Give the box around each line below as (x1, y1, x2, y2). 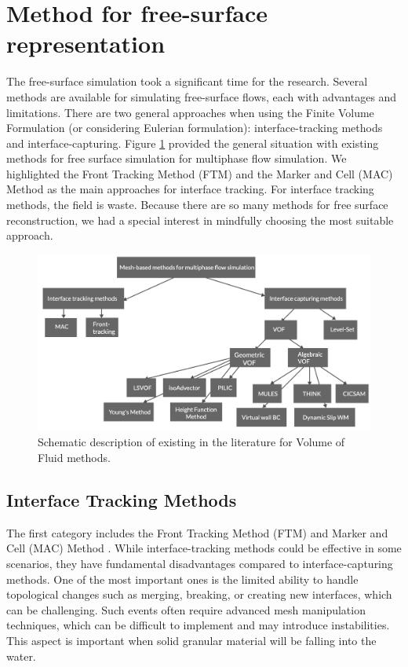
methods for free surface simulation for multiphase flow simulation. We (6, 150, 347, 167)
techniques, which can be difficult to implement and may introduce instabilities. (6, 617, 390, 633)
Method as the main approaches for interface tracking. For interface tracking (6, 181, 374, 197)
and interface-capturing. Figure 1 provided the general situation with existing (6, 134, 379, 151)
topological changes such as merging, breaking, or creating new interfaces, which (6, 586, 392, 603)
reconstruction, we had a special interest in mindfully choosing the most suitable (6, 211, 394, 228)
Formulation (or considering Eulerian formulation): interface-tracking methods (6, 119, 383, 136)
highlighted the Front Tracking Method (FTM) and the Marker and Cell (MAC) (6, 165, 393, 181)
